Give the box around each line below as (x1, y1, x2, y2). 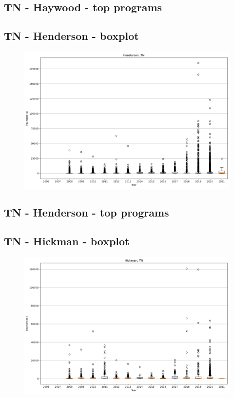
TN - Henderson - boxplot (4, 28, 139, 43)
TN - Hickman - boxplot (4, 234, 130, 249)
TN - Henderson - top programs (4, 205, 169, 220)
